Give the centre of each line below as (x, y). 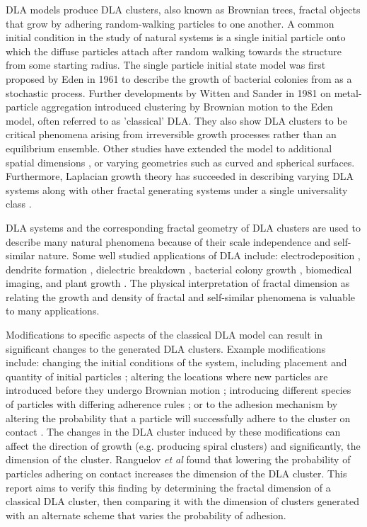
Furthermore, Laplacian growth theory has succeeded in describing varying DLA (180, 176)
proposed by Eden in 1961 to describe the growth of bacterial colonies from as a (179, 78)
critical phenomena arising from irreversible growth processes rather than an (171, 134)
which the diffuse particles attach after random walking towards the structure (174, 51)
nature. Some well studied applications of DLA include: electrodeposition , (199, 255)
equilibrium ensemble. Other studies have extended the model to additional (169, 148)
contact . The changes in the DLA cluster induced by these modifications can (173, 432)
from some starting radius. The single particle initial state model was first (166, 65)
